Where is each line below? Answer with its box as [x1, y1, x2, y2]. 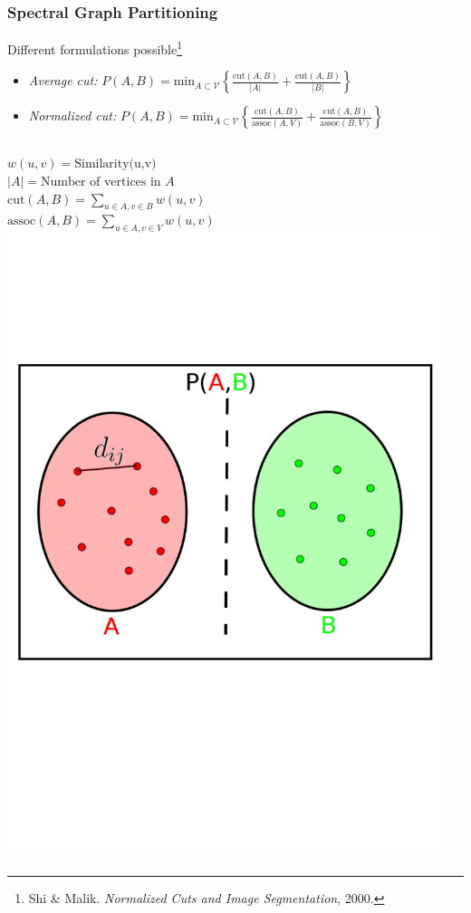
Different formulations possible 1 [7, 37, 183, 58]
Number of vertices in [40, 176, 161, 189]
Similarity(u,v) [74, 158, 157, 171]
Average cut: [28, 71, 98, 90]
